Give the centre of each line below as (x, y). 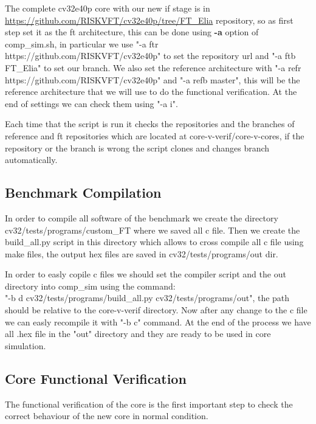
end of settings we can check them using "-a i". (91, 103)
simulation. (26, 345)
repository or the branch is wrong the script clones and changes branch (137, 148)
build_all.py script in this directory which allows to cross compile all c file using (154, 242)
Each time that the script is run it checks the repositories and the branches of (150, 124)
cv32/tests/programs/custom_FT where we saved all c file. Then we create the (153, 230)
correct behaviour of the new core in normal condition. (107, 416)
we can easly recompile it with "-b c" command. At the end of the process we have (158, 321)
